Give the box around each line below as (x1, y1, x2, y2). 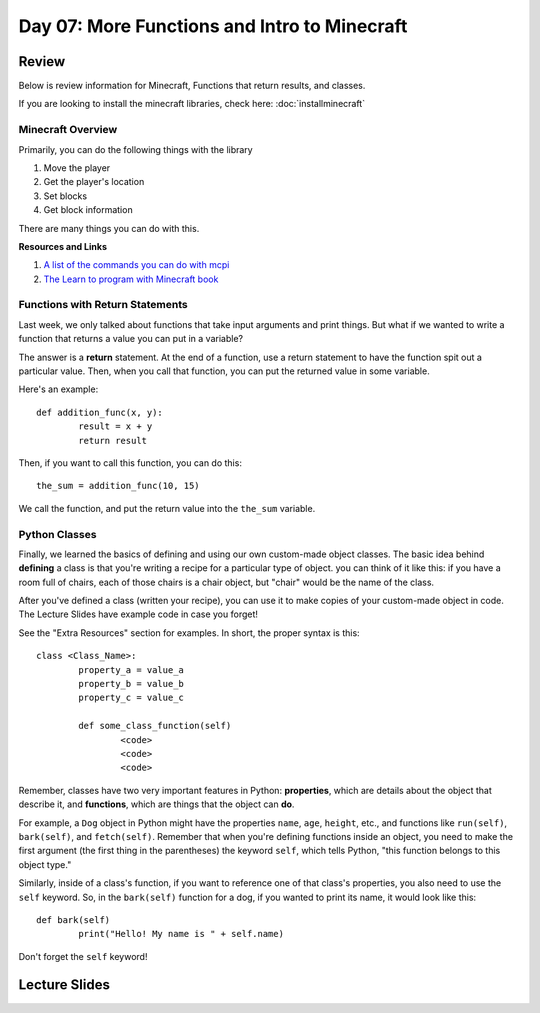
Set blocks (43, 190, 88, 202)
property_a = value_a (78, 664, 185, 675)
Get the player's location (43, 176, 145, 188)
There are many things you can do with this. (18, 222, 200, 234)
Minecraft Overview (18, 123, 118, 137)
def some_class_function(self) (78, 720, 232, 732)
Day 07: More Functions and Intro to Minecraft (18, 15, 408, 37)
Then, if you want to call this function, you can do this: (18, 456, 242, 469)
